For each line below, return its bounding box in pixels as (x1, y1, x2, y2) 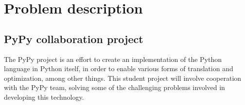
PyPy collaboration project (4, 31, 143, 46)
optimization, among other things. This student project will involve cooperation (4, 73, 242, 83)
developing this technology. (4, 91, 84, 102)
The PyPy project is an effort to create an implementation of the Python (4, 54, 222, 64)
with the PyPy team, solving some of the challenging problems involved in (4, 82, 225, 92)
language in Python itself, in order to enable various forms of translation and (4, 63, 233, 74)
